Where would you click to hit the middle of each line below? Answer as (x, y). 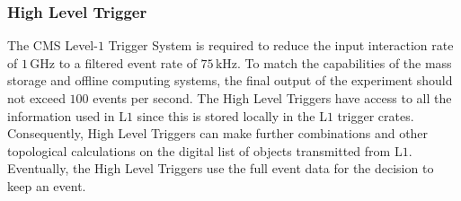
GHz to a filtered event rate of (113, 62)
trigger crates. (376, 115)
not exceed (36, 98)
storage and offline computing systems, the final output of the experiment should (230, 80)
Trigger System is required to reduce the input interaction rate (281, 45)
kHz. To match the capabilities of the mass (333, 62)
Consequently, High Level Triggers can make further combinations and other (218, 133)
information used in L (67, 115)
